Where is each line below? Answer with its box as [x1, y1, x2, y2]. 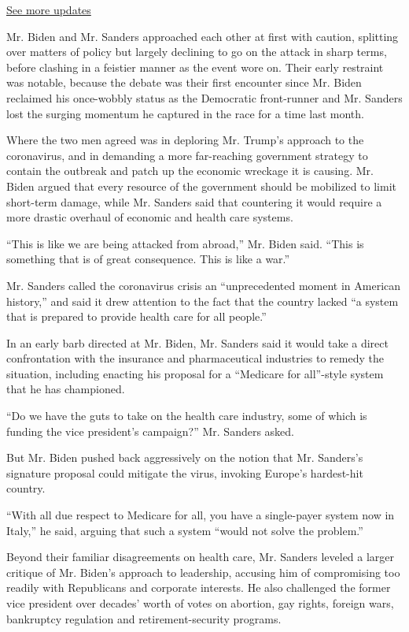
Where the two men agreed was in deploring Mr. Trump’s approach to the [6, 132, 364, 148]
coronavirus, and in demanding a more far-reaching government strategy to [6, 147, 368, 163]
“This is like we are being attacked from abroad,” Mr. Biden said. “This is [6, 235, 364, 251]
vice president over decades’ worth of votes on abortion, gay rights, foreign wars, [6, 595, 394, 611]
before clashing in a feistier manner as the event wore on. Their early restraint [6, 58, 384, 75]
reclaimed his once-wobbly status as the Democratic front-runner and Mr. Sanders [6, 89, 403, 106]
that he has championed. [6, 381, 125, 397]
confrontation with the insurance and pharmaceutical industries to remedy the [6, 350, 384, 366]
